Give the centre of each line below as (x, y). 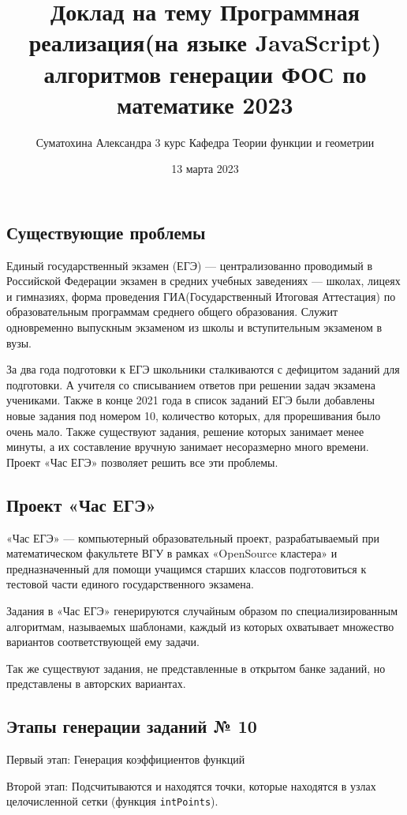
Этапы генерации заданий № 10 (132, 726)
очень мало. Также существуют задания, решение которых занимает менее (185, 431)
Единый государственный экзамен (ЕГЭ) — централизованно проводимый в (190, 265)
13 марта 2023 (205, 169)
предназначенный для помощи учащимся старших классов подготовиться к (187, 568)
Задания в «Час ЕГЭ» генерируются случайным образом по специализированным (202, 610)
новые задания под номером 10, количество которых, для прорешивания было (194, 416)
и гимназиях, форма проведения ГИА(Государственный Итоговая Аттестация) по (201, 296)
